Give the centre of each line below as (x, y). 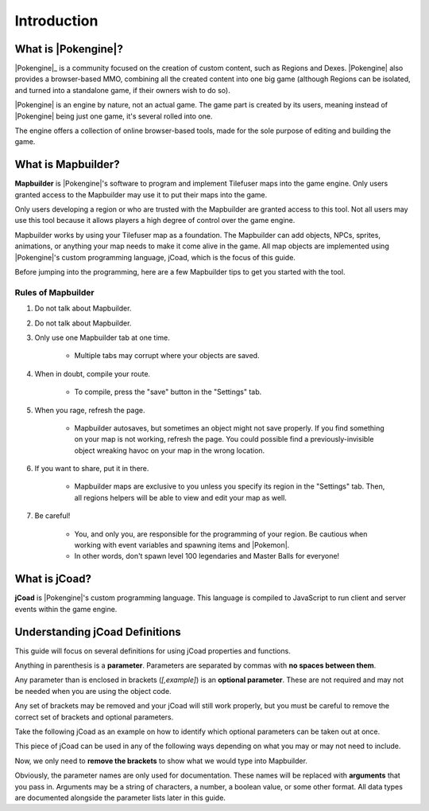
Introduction (56, 21)
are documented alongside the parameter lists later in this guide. (120, 797)
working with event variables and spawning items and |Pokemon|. (182, 545)
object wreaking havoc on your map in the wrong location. (170, 450)
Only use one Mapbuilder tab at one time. (102, 337)
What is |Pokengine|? (69, 49)
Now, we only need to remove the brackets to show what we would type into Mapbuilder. (161, 761)
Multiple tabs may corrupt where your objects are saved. (167, 356)
